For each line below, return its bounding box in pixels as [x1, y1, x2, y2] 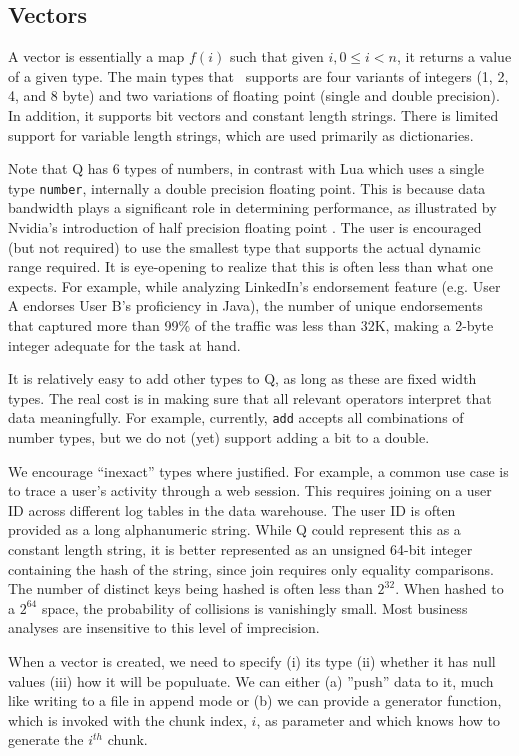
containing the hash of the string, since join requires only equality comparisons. [8, 558, 494, 579]
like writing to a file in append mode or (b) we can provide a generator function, [8, 690, 502, 711]
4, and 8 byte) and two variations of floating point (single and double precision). [8, 85, 500, 106]
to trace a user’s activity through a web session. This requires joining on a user [8, 480, 492, 501]
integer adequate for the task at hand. [8, 334, 241, 355]
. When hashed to [395, 578, 504, 599]
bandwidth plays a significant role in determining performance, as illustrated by [8, 197, 497, 218]
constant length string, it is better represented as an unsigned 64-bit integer [8, 538, 473, 559]
